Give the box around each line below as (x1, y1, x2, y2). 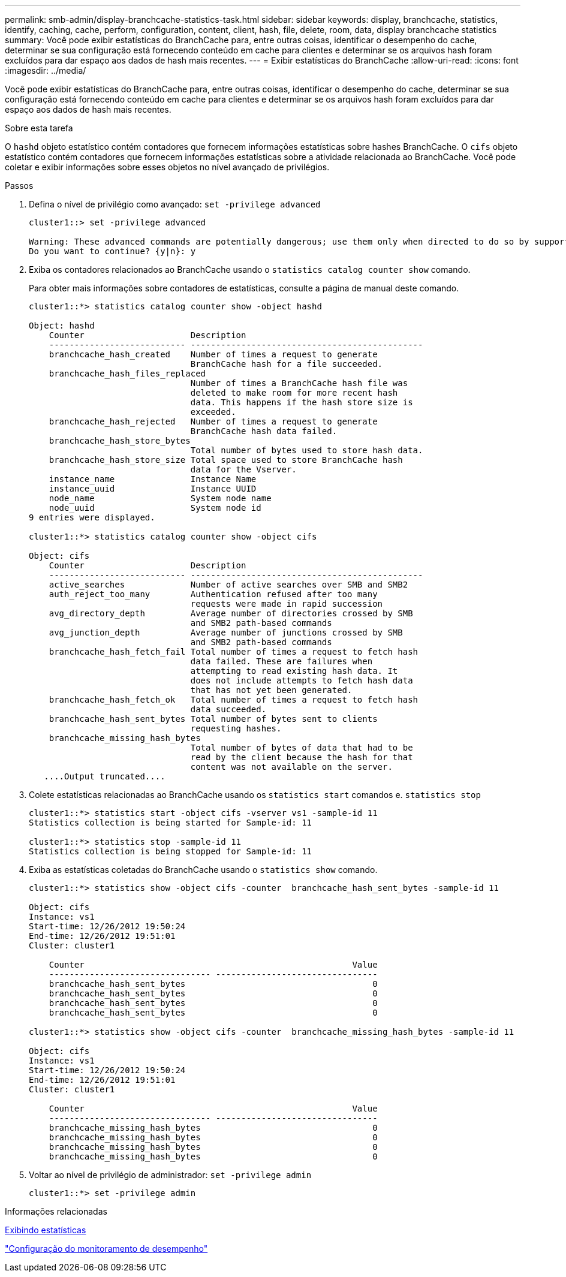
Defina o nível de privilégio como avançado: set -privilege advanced (29, 199, 321, 209)
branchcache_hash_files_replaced (49, 369, 206, 378)
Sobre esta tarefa (5, 123, 73, 133)
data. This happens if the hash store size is (190, 397, 413, 407)
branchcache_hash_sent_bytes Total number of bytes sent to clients (49, 714, 378, 724)
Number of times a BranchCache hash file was (190, 378, 408, 388)
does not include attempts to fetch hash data (190, 676, 413, 685)
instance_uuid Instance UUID (49, 484, 257, 493)
